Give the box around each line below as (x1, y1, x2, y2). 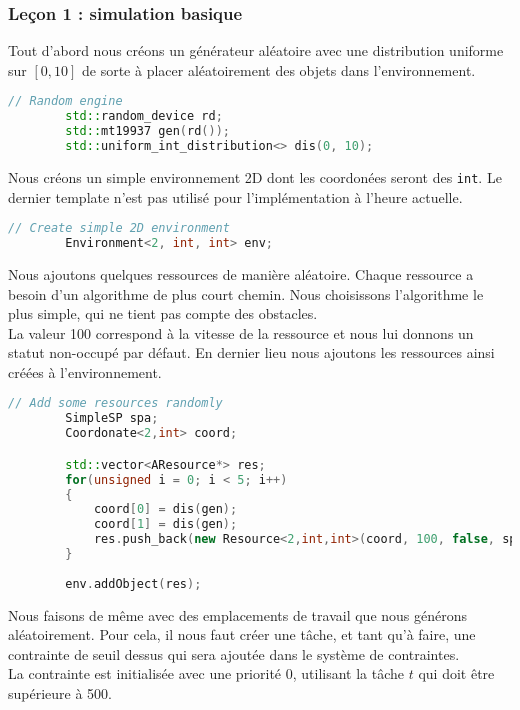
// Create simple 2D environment (8, 221, 230, 236)
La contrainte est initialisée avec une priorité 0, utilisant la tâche (8, 663, 405, 684)
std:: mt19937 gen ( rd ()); (65, 124, 230, 139)
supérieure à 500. (8, 683, 112, 703)
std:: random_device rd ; (65, 109, 223, 124)
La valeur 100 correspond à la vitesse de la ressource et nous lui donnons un (8, 322, 474, 343)
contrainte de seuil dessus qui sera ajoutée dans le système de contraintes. (8, 643, 460, 664)
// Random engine (8, 94, 123, 109)
